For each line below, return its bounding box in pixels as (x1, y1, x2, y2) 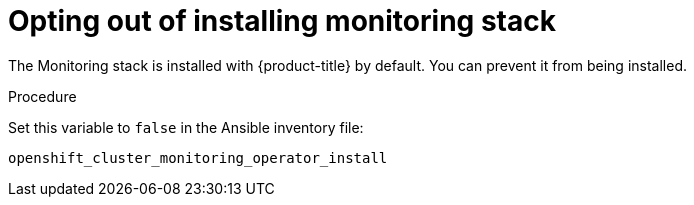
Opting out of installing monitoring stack (8, 4, 556, 38)
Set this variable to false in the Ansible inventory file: (8, 118, 364, 136)
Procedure (8, 87, 77, 105)
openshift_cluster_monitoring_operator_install (8, 149, 388, 166)
